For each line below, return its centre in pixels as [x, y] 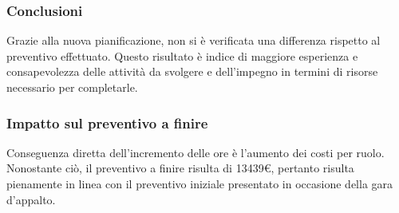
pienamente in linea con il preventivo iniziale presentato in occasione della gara [200, 183]
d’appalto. [31, 199]
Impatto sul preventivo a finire [107, 122]
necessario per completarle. [72, 87]
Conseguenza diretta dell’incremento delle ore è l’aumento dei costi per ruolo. [196, 152]
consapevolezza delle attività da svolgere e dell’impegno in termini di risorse [192, 71]
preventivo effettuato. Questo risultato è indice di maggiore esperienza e [182, 55]
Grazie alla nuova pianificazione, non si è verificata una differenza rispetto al [194, 40]
